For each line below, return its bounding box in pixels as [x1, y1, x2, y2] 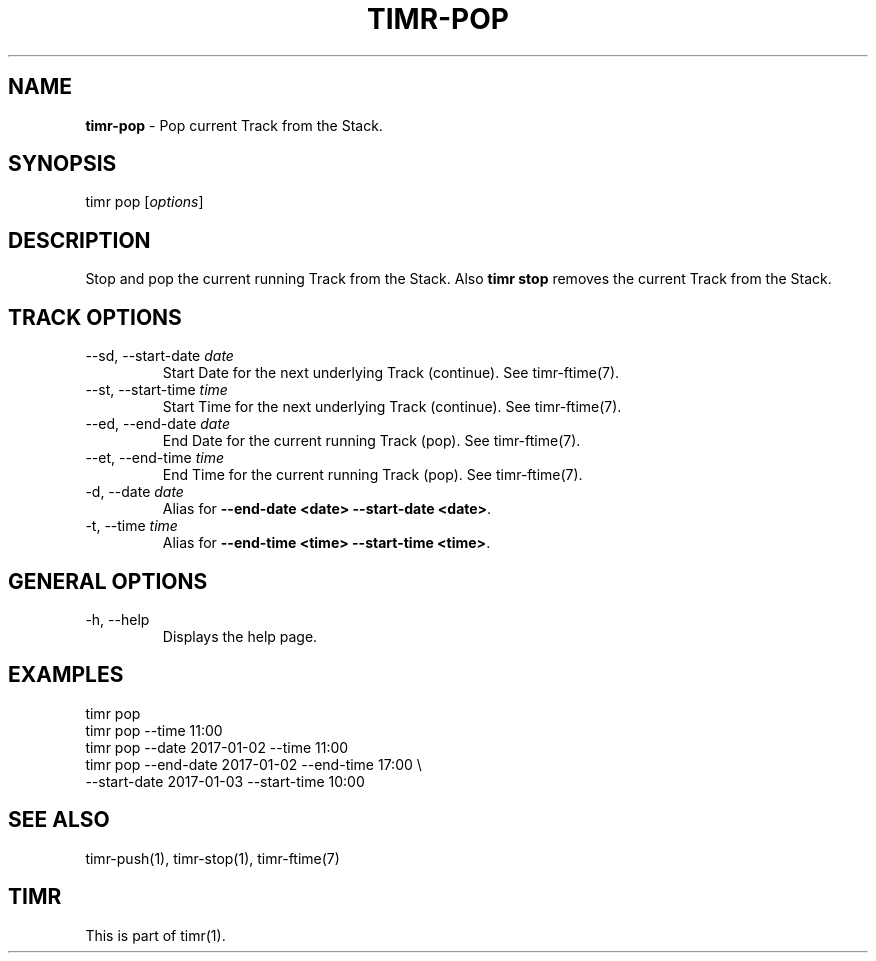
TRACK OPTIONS [8, 304, 182, 330]
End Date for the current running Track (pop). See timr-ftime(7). [162, 432, 581, 450]
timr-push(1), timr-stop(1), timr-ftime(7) [85, 849, 340, 867]
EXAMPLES [8, 662, 124, 688]
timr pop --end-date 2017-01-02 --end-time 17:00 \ [85, 755, 422, 773]
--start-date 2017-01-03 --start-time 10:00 [85, 772, 365, 790]
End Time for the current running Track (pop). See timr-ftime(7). [162, 466, 583, 484]
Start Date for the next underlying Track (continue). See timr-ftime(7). [162, 364, 620, 382]
